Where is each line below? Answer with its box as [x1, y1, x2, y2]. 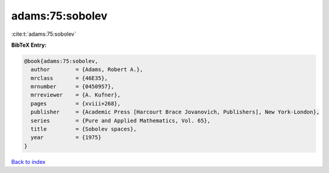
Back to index [11, 158, 46, 165]
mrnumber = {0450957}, [30, 83, 115, 90]
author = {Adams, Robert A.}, [30, 66, 143, 73]
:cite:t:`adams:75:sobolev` [11, 30, 76, 38]
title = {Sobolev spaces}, [30, 126, 137, 133]
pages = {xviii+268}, [30, 100, 121, 107]
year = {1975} [30, 134, 102, 141]
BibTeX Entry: [11, 41, 47, 49]
